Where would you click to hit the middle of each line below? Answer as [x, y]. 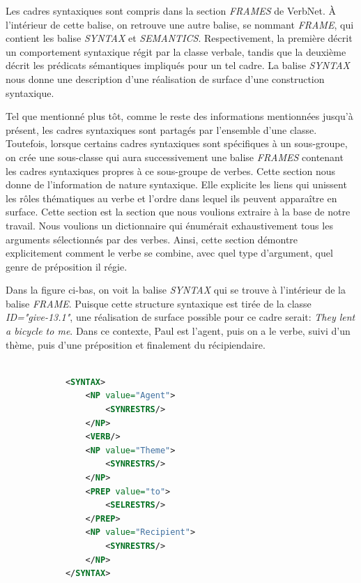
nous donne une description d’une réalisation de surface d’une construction [165, 78]
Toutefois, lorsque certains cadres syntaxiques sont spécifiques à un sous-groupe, [177, 143]
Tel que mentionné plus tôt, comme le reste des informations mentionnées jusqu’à [179, 116]
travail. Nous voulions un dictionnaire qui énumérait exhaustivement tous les [169, 225]
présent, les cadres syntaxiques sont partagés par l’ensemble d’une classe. [161, 129]
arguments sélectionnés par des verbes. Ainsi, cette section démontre [152, 239]
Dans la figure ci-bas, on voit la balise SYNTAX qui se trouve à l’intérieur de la [176, 290]
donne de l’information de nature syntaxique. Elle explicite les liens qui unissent [176, 184]
